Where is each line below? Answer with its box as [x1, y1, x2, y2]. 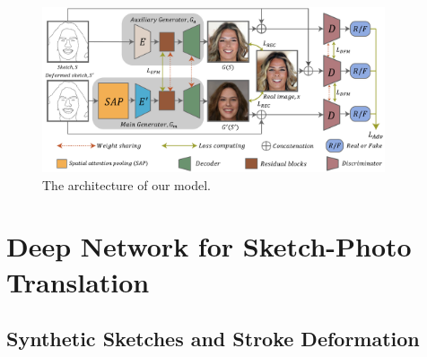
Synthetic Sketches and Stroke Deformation [6, 325, 420, 353]
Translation [6, 263, 150, 300]
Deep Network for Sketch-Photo [6, 228, 412, 265]
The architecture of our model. [42, 175, 211, 194]
